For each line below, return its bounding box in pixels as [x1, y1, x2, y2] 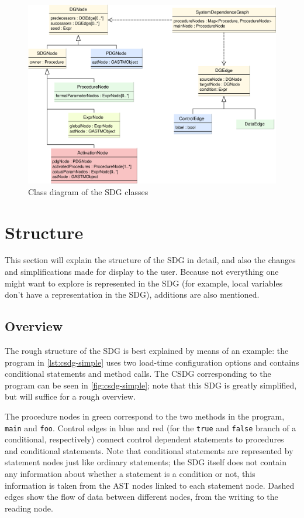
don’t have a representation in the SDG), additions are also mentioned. [5, 288, 260, 301]
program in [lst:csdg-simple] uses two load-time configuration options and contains [5, 356, 299, 368]
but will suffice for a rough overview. [5, 390, 136, 403]
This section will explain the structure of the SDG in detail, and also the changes [5, 254, 296, 266]
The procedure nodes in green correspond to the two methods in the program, [5, 410, 285, 422]
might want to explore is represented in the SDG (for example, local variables [5, 277, 283, 289]
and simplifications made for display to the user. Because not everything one [5, 265, 279, 278]
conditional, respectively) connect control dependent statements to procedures [5, 433, 284, 445]
